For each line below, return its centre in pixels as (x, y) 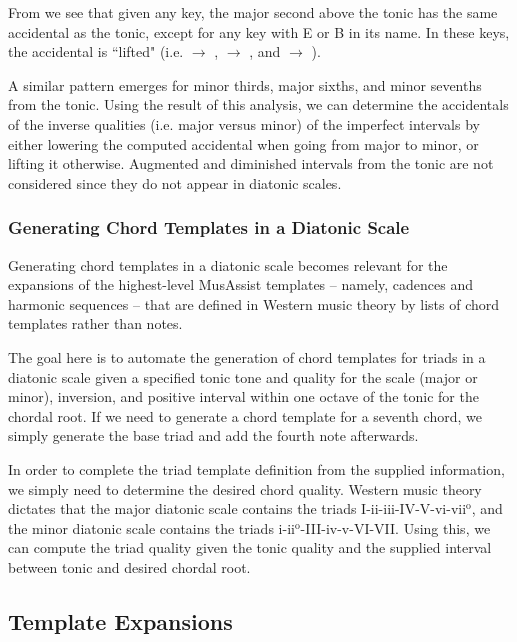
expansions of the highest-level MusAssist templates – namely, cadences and (240, 284)
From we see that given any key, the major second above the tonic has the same (253, 12)
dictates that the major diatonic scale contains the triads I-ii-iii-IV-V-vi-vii (237, 508)
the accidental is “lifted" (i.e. (96, 51)
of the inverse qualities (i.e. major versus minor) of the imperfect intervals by (244, 123)
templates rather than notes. (95, 323)
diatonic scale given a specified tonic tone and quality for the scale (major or (243, 376)
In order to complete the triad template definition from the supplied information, (256, 468)
